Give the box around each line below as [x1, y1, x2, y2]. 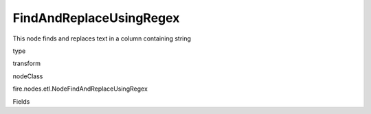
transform [12, 59, 41, 68]
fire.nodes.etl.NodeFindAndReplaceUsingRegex [12, 84, 148, 93]
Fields [12, 97, 30, 106]
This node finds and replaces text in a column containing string [12, 34, 192, 43]
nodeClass [12, 72, 43, 80]
